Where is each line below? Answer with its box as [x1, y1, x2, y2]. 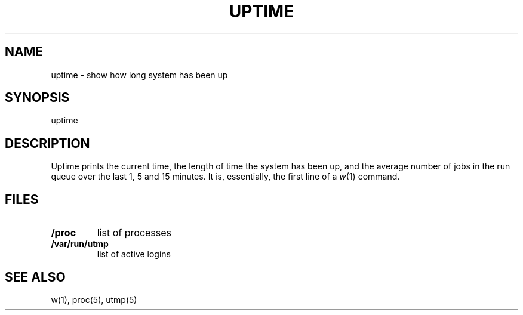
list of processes [97, 227, 172, 239]
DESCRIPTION [5, 135, 90, 151]
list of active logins [97, 249, 171, 260]
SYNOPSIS [5, 90, 70, 106]
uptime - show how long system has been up [51, 69, 228, 80]
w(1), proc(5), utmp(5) [51, 294, 137, 305]
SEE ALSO [5, 269, 66, 285]
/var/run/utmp [51, 239, 109, 249]
